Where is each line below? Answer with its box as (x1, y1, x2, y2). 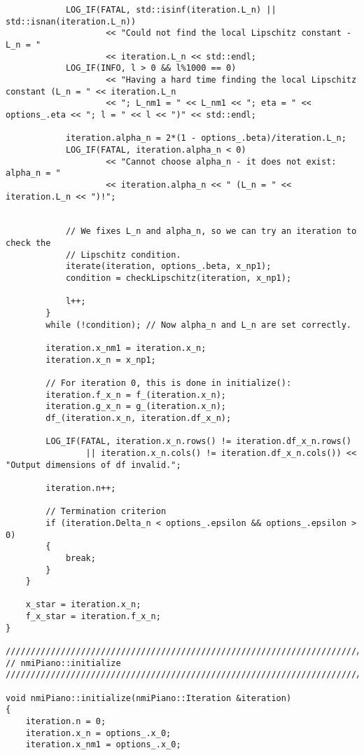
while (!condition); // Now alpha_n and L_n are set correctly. (45, 319, 351, 330)
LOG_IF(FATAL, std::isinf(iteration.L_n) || (65, 5, 276, 15)
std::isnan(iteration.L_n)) (6, 16, 136, 27)
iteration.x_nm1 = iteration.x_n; (45, 343, 206, 354)
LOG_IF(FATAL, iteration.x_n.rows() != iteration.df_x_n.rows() (45, 436, 351, 447)
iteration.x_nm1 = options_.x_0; (25, 740, 181, 750)
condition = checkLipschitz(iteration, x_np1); (65, 273, 292, 284)
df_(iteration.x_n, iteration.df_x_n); (45, 413, 232, 423)
